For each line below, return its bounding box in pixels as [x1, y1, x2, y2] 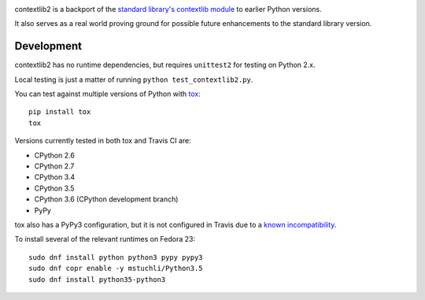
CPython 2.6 [34, 150, 75, 160]
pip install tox [28, 107, 91, 117]
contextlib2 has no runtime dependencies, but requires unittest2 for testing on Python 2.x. [14, 60, 316, 70]
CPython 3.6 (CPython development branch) [34, 194, 179, 204]
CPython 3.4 [34, 172, 76, 182]
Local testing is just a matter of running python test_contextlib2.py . [14, 75, 253, 84]
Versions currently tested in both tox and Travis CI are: [14, 136, 192, 146]
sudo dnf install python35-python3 [28, 275, 166, 283]
